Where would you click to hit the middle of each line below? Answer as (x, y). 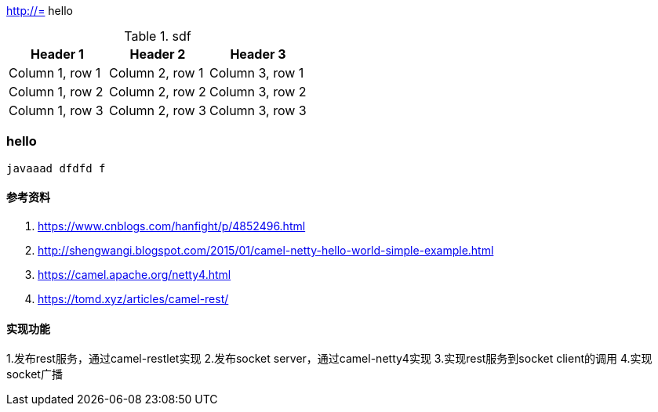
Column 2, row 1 (156, 73)
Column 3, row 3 (258, 110)
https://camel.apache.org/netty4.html (135, 274)
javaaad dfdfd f (56, 168)
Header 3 (258, 54)
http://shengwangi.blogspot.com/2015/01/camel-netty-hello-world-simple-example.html (266, 250)
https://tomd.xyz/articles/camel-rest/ (133, 298)
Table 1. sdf (158, 36)
